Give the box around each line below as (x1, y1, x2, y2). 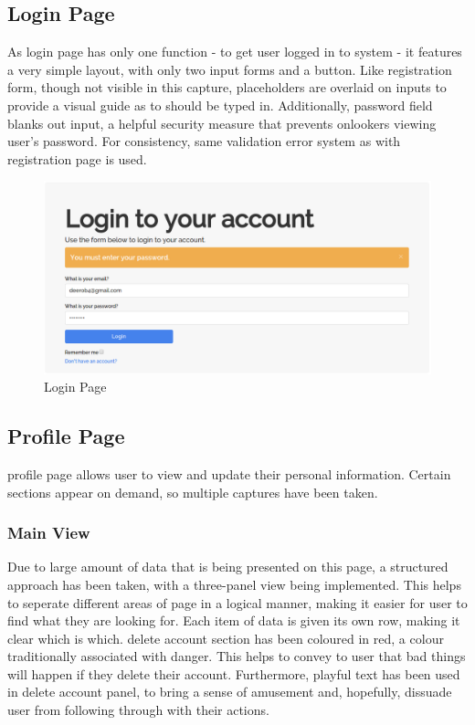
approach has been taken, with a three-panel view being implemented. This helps (7, 574, 461, 594)
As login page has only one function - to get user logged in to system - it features (7, 42, 462, 61)
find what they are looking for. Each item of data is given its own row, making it (7, 611, 460, 630)
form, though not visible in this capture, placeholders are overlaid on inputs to (7, 78, 447, 97)
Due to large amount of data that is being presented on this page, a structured (7, 557, 449, 576)
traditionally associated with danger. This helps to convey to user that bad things (7, 646, 466, 666)
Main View (7, 521, 90, 544)
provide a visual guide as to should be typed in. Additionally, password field (7, 95, 433, 114)
